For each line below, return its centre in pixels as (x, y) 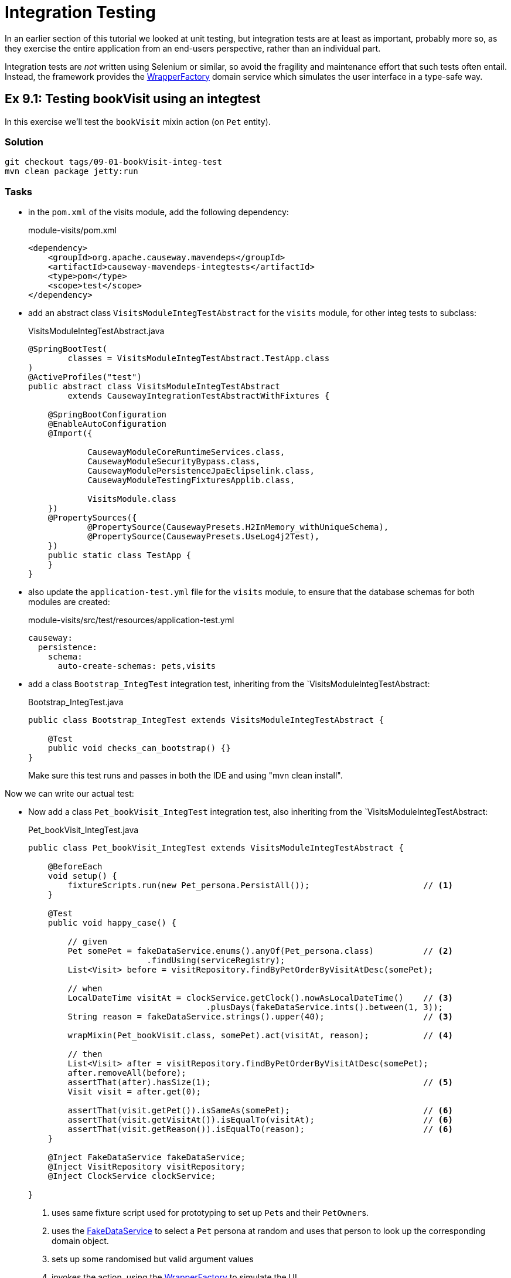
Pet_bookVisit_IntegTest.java (84, 830)
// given (87, 942)
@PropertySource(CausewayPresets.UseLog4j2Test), (204, 537)
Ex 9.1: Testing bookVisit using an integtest (133, 99)
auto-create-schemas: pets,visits (137, 666)
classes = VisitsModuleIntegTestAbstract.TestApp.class (199, 358)
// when (85, 989)
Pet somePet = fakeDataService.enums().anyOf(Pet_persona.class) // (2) (260, 951)
